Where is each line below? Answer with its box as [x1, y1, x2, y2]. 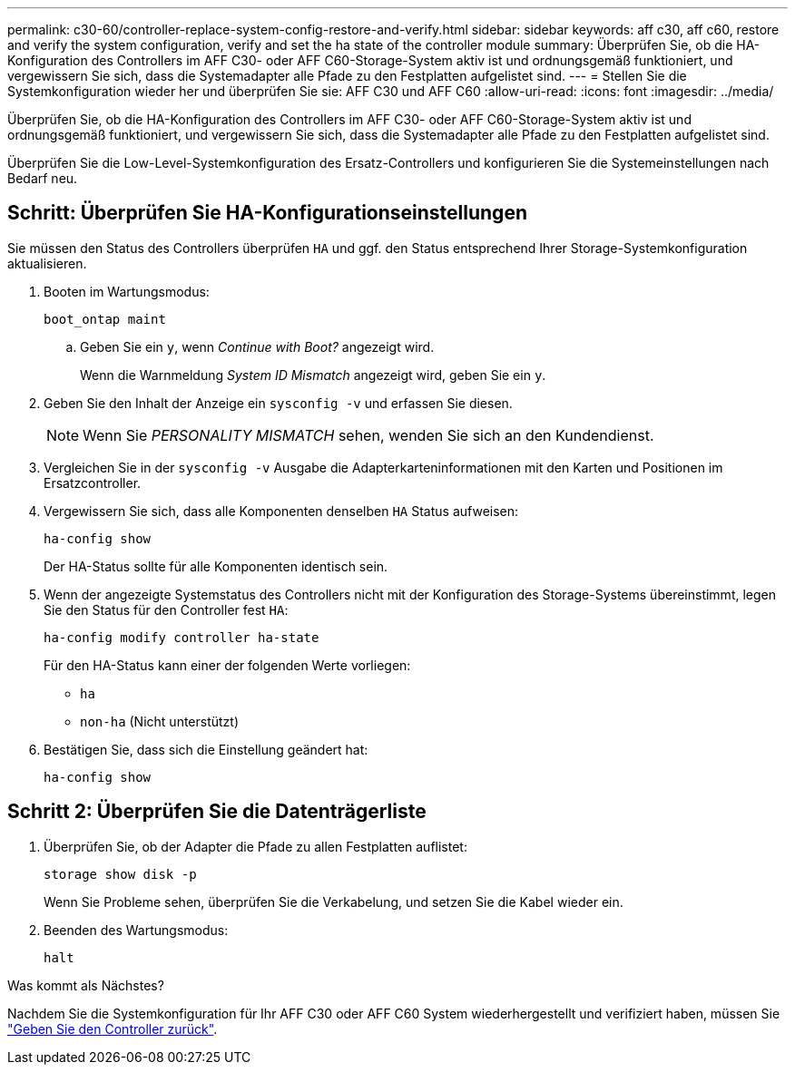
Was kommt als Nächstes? [7, 977, 164, 993]
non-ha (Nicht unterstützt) [80, 713, 240, 729]
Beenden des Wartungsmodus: [44, 921, 229, 938]
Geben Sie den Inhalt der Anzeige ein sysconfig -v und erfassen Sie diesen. [44, 395, 513, 411]
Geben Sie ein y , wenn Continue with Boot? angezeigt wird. [80, 338, 435, 355]
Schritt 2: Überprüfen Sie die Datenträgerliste [7, 800, 427, 823]
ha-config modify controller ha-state [44, 629, 319, 645]
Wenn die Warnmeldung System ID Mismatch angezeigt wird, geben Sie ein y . [80, 366, 546, 383]
